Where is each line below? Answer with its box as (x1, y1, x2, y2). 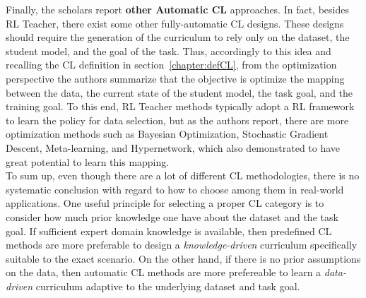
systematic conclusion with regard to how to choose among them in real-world (6, 181, 344, 196)
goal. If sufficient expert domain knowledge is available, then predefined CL (6, 223, 332, 238)
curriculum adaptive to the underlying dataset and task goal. (35, 278, 300, 293)
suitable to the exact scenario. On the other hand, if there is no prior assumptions (6, 251, 361, 266)
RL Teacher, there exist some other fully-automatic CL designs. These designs (6, 16, 344, 30)
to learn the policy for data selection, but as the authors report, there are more (6, 112, 349, 127)
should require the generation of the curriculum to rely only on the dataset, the (6, 30, 350, 44)
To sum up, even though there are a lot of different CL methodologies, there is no (6, 168, 360, 183)
